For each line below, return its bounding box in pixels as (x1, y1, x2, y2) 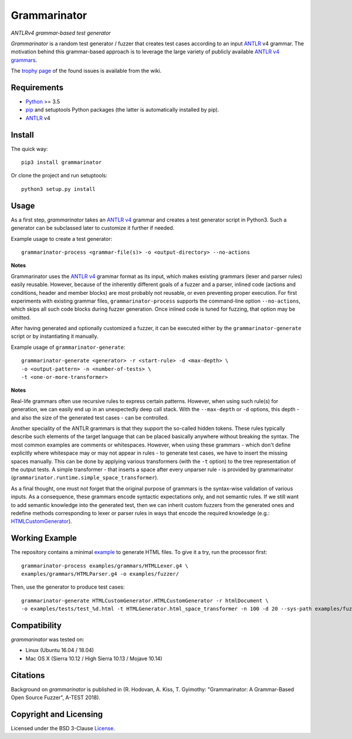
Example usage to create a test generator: (11, 235, 113, 242)
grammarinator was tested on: (11, 636, 84, 643)
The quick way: (11, 145, 48, 152)
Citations (11, 670, 45, 680)
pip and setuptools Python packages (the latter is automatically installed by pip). (25, 106, 219, 113)
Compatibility (11, 620, 62, 630)
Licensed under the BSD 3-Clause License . (11, 725, 116, 732)
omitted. (11, 314, 31, 321)
